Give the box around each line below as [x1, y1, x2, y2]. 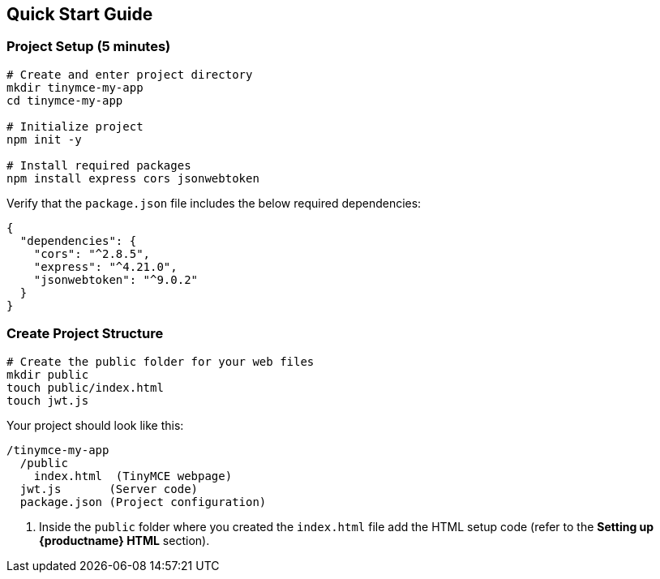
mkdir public [6, 367, 89, 381]
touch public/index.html [6, 380, 164, 394]
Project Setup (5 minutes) [6, 38, 171, 55]
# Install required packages [6, 158, 191, 172]
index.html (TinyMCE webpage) [33, 469, 233, 482]
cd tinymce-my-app [6, 93, 123, 107]
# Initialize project [6, 119, 144, 133]
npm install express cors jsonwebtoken [6, 171, 259, 185]
